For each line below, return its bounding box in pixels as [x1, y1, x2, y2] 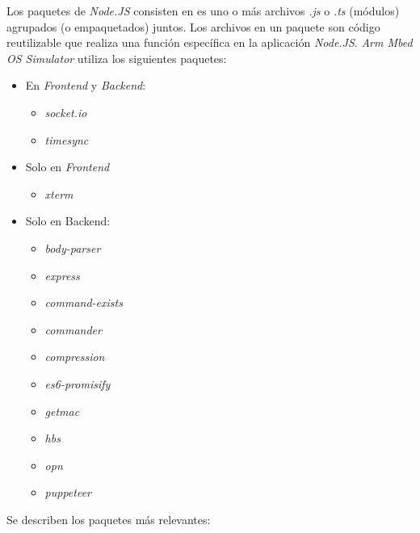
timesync [44, 131, 89, 148]
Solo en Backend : [25, 212, 111, 229]
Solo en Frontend [25, 158, 110, 175]
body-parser [44, 239, 101, 256]
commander [44, 321, 102, 338]
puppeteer [44, 484, 92, 501]
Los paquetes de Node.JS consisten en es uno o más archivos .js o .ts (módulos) [6, 2, 400, 19]
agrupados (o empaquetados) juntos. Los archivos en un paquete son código [6, 18, 380, 35]
